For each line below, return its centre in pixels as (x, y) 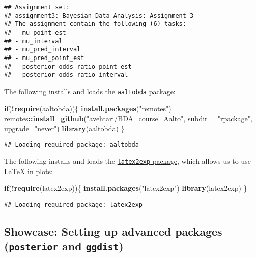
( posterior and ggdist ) (64, 246)
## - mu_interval (33, 41)
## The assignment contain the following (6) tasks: (95, 24)
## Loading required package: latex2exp (74, 204)
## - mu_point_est (35, 32)
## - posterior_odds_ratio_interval (66, 75)
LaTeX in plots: (29, 171)
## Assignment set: (37, 7)
